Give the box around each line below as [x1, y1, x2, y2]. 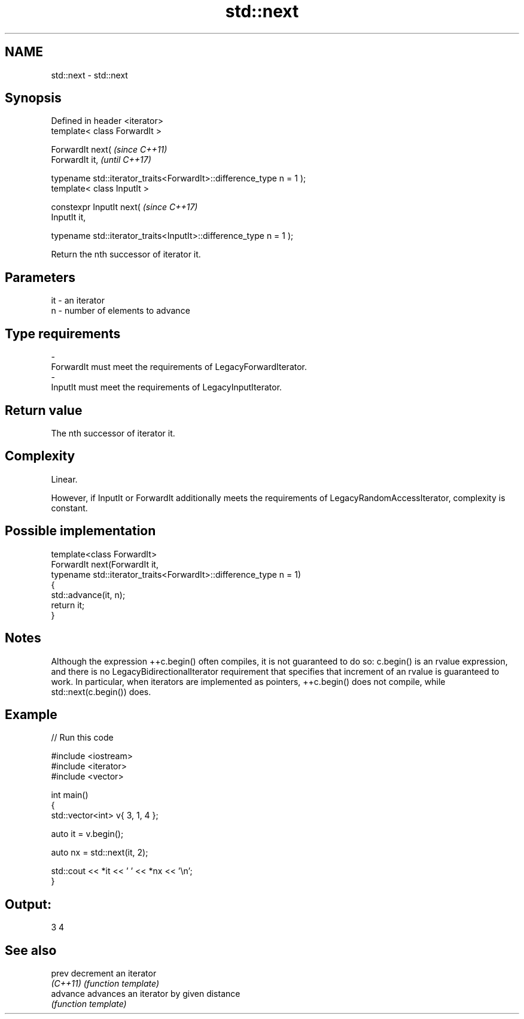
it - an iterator [51, 295, 105, 306]
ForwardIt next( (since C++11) [51, 144, 167, 155]
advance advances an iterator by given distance [51, 988, 240, 999]
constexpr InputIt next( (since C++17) [51, 202, 198, 213]
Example [5, 706, 57, 722]
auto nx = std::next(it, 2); [51, 847, 148, 858]
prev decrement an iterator [51, 968, 157, 979]
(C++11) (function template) [51, 978, 160, 989]
